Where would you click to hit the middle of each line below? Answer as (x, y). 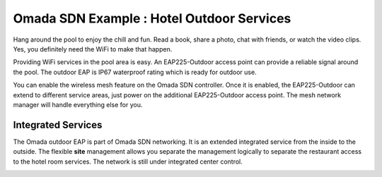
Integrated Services (58, 124)
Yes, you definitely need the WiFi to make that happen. (93, 49)
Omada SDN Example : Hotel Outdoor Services (152, 18)
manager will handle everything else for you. (78, 104)
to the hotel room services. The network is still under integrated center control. (128, 161)
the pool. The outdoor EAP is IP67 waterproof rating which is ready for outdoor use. (135, 72)
